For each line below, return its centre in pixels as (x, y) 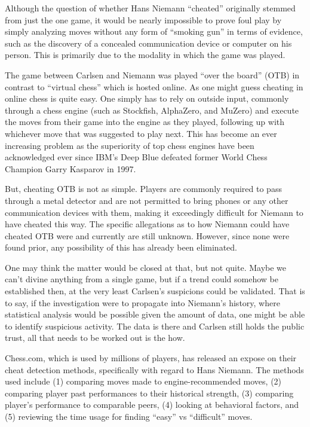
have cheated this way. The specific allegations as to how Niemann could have (147, 224)
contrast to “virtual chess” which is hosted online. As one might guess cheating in (154, 86)
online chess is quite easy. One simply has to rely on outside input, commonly (147, 98)
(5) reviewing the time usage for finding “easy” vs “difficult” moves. (129, 416)
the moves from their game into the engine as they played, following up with (145, 122)
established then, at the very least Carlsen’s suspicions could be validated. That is (155, 291)
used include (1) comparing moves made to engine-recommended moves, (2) (143, 381)
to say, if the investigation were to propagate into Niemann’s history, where (142, 302)
